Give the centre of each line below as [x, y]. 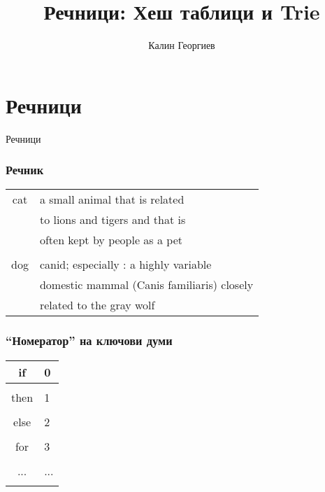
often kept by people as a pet [111, 240]
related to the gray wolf [97, 305]
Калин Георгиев [182, 45]
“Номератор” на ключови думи [89, 340]
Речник [25, 170]
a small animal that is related [112, 199]
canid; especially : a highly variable [125, 265]
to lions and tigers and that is [113, 220]
